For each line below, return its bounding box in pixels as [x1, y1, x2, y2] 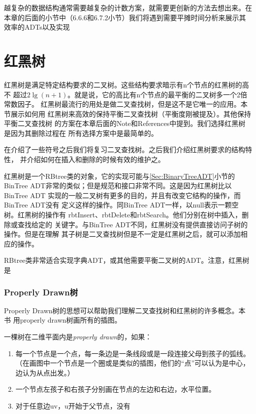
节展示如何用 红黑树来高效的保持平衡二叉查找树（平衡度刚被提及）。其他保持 [4, 108, 251, 119]
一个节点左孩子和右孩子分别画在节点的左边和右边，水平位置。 [15, 384, 216, 394]
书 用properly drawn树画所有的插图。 [4, 315, 122, 325]
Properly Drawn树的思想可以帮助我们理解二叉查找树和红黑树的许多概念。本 [4, 305, 246, 315]
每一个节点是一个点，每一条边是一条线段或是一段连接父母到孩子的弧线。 [15, 348, 250, 358]
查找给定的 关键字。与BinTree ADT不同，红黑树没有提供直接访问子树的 [17, 219, 248, 229]
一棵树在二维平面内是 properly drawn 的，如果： [4, 331, 152, 341]
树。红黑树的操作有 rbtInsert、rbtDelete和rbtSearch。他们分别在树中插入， [4, 209, 242, 220]
